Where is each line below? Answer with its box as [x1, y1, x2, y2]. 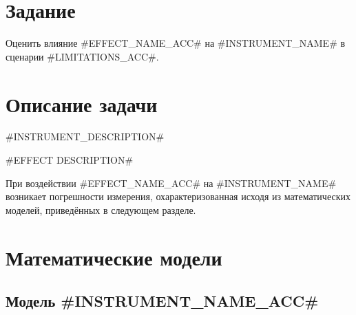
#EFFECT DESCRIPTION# [6, 153, 134, 167]
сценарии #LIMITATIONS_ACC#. [6, 49, 159, 63]
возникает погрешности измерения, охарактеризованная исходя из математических [6, 189, 350, 204]
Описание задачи [6, 89, 158, 118]
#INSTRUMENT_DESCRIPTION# [6, 129, 165, 144]
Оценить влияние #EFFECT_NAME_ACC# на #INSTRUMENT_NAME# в [6, 36, 346, 50]
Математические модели [6, 243, 222, 271]
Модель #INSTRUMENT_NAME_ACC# [6, 290, 319, 312]
